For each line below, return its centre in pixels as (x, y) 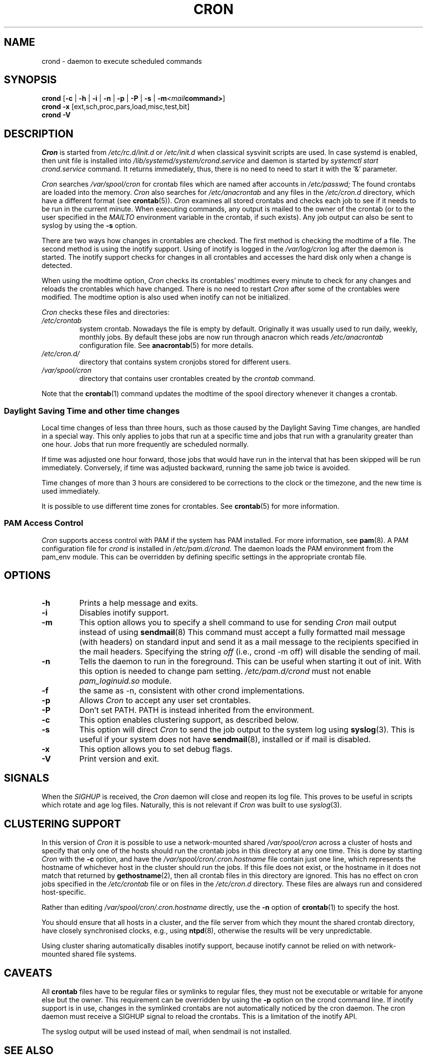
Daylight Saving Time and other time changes (92, 411)
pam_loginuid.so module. (125, 681)
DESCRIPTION (39, 134)
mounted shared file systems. (89, 954)
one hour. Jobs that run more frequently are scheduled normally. (145, 444)
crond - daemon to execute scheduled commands (122, 61)
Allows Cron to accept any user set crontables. (165, 700)
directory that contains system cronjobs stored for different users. (185, 362)
